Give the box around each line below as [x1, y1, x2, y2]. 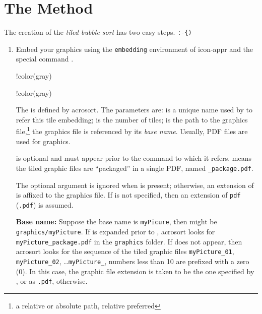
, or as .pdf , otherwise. [16, 276, 88, 286]
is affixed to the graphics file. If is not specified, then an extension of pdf [16, 190, 241, 200]
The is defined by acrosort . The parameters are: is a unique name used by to [16, 104, 252, 115]
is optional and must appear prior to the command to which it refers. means [16, 153, 251, 163]
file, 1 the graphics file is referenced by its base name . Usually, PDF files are [16, 124, 248, 137]
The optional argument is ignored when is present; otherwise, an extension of [16, 179, 254, 190]
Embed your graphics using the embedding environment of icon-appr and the [16, 43, 253, 54]
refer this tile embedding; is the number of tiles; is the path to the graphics [16, 114, 248, 124]
